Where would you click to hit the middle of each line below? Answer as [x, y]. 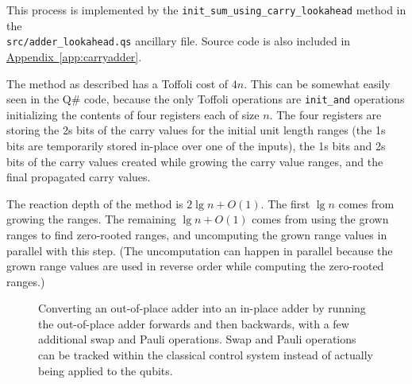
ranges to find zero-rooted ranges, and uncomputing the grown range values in [197, 234]
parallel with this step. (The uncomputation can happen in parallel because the [200, 250]
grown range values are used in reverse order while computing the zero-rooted [195, 266]
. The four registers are [325, 114]
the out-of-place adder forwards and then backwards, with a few [194, 323]
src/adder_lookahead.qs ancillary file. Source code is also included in [179, 41]
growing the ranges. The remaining [91, 219]
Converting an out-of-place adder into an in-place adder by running [202, 308]
